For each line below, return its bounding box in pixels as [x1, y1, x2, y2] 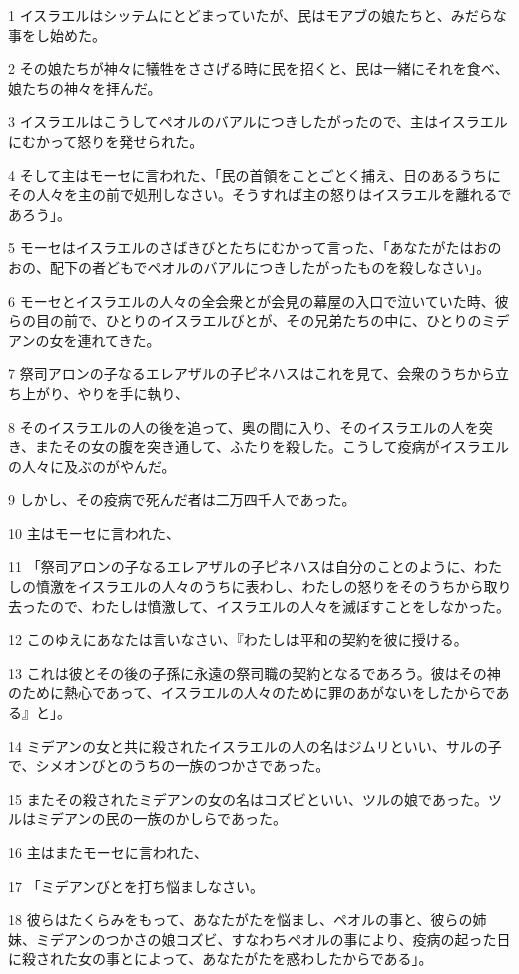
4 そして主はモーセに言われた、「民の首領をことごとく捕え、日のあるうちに [8, 164, 502, 185]
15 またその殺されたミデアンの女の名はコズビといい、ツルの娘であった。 [8, 788, 488, 809]
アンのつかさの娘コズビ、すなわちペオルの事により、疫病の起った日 [63, 928, 511, 949]
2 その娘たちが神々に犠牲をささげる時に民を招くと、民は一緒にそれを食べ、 [8, 58, 509, 79]
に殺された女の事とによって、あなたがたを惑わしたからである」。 [8, 948, 433, 969]
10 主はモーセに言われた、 [8, 522, 180, 543]
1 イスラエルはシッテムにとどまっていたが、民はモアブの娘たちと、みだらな [8, 5, 507, 25]
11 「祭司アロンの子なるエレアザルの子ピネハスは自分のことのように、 [8, 556, 475, 577]
